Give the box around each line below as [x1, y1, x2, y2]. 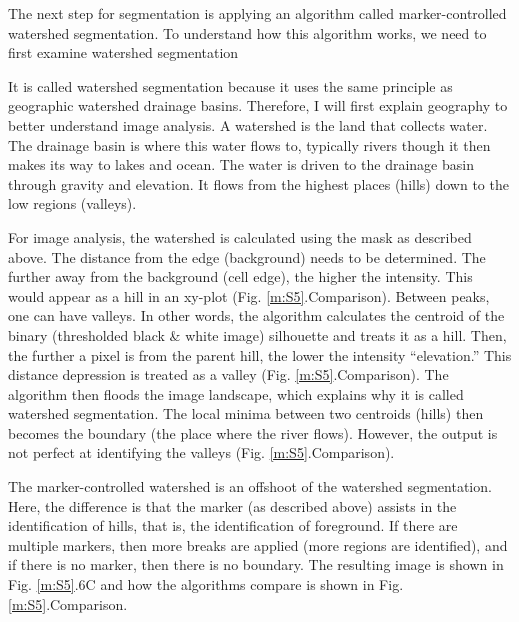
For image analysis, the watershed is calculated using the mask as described [8, 226, 472, 247]
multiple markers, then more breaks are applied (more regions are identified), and [8, 534, 508, 555]
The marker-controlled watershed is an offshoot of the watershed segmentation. [8, 476, 492, 497]
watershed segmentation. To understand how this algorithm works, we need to [8, 22, 487, 43]
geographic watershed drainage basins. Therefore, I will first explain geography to [8, 95, 508, 116]
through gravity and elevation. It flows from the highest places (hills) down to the [8, 173, 509, 194]
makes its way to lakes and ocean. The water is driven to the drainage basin [8, 154, 474, 175]
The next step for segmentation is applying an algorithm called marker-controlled [8, 3, 507, 23]
